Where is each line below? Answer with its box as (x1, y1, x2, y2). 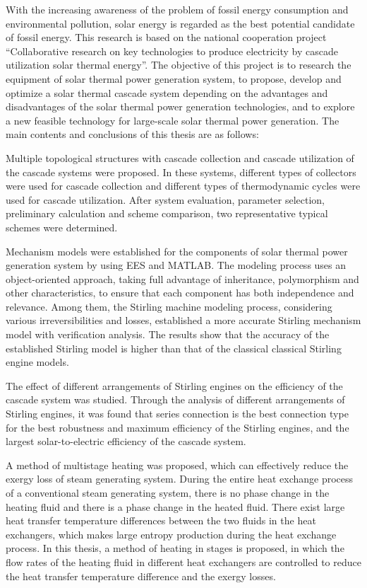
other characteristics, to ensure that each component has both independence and (6, 285, 354, 300)
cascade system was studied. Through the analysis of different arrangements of (6, 392, 345, 407)
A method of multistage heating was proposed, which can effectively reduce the (6, 457, 349, 472)
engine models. (6, 354, 69, 369)
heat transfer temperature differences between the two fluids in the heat (6, 513, 316, 528)
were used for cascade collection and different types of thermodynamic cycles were (6, 178, 361, 193)
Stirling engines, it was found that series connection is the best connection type (6, 406, 349, 421)
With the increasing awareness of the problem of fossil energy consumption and (6, 2, 349, 16)
